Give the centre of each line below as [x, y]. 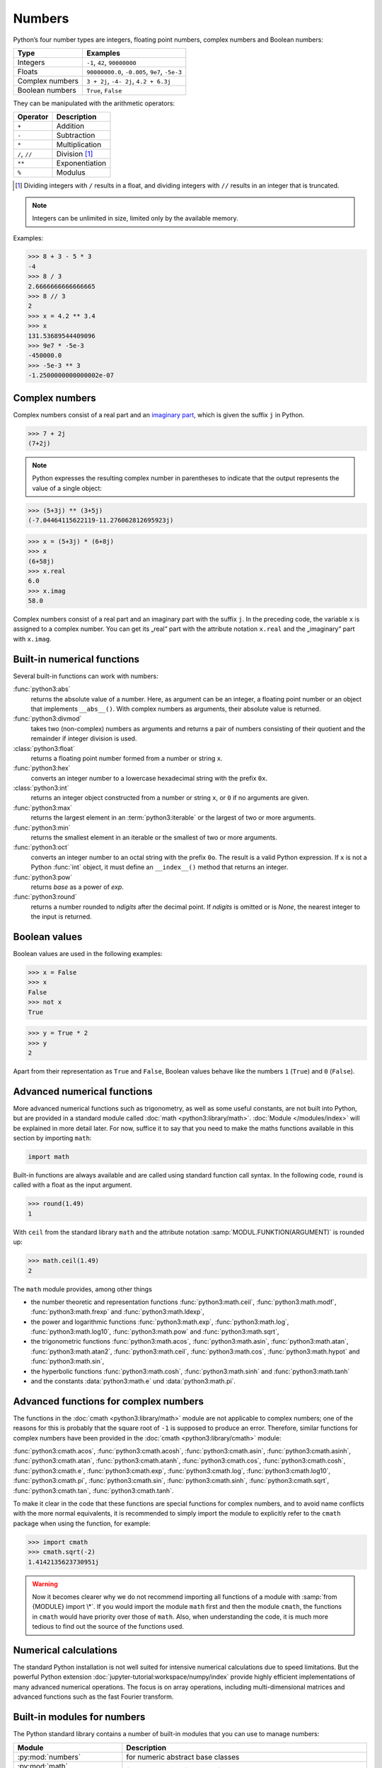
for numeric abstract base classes [183, 1757]
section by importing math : [52, 1138]
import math [49, 1157]
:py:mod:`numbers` [49, 1757]
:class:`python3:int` [41, 788]
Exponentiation [81, 163]
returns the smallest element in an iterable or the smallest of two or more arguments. [154, 837]
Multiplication [79, 145]
